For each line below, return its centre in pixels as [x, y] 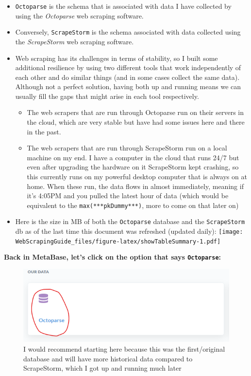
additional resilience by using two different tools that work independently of [128, 67]
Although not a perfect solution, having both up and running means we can [128, 86]
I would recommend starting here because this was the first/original [124, 348]
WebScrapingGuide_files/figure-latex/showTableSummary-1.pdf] [118, 241]
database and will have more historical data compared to [108, 358]
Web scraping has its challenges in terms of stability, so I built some [117, 58]
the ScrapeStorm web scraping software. [75, 41]
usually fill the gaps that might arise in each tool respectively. [107, 96]
